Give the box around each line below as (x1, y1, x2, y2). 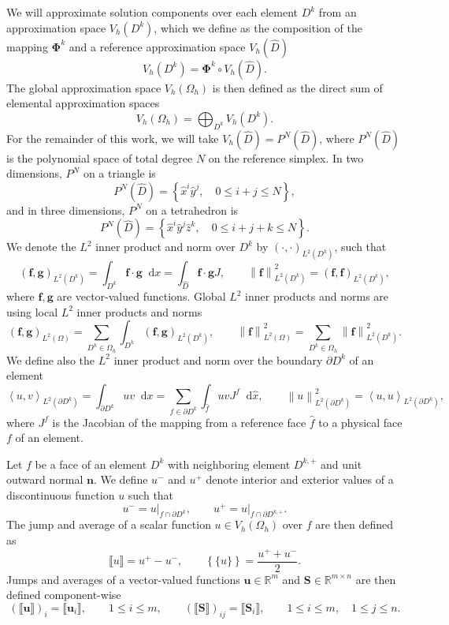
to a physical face (318, 414, 403, 430)
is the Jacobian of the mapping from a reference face (52, 414, 306, 430)
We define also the (6, 351, 95, 368)
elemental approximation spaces (6, 95, 160, 111)
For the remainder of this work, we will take (6, 129, 219, 146)
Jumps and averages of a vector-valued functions (6, 571, 240, 587)
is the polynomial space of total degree (6, 149, 193, 166)
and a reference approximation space (69, 38, 246, 54)
